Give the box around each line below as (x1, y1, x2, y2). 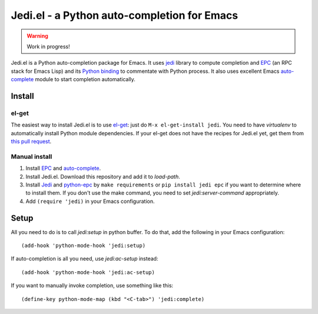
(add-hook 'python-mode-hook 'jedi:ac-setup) (21, 269, 155, 276)
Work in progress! (26, 43, 70, 50)
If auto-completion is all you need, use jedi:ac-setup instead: (11, 255, 158, 262)
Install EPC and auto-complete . (25, 165, 101, 172)
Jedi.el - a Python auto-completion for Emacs (11, 9, 238, 22)
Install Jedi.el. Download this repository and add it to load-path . (25, 173, 181, 180)
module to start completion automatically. (35, 76, 135, 83)
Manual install (11, 152, 52, 161)
